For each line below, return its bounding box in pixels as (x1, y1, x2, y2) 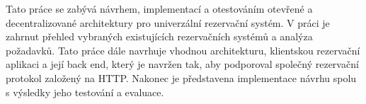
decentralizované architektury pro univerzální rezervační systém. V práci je (6, 15, 330, 30)
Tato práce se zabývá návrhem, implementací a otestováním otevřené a (6, 1, 313, 16)
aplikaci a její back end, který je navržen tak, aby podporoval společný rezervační (6, 57, 359, 71)
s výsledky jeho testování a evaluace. (6, 84, 164, 99)
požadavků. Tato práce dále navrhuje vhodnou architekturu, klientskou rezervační (6, 42, 360, 57)
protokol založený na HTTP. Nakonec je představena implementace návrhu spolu (6, 70, 357, 85)
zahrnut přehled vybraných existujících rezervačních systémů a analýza (6, 29, 313, 44)
